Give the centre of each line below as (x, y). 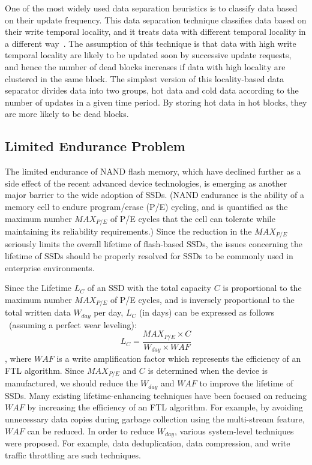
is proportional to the (262, 288)
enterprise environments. (50, 267)
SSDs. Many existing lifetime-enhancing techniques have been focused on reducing (156, 395)
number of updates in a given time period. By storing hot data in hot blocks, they (156, 102)
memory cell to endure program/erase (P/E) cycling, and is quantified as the (146, 206)
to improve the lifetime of (246, 383)
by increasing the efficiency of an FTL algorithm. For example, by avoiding (165, 407)
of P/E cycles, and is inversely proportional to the (202, 299)
